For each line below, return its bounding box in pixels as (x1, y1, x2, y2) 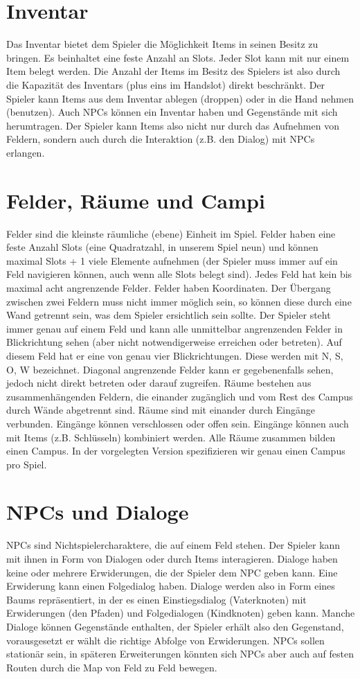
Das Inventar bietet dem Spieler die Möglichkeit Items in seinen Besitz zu (6, 37, 318, 51)
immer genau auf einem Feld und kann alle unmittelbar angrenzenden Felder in (6, 321, 343, 335)
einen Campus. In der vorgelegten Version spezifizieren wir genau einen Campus (6, 443, 345, 458)
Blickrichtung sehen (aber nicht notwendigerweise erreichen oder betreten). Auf (6, 335, 342, 349)
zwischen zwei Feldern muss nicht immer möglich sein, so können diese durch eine (6, 294, 352, 308)
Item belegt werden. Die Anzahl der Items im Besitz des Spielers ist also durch (6, 64, 341, 78)
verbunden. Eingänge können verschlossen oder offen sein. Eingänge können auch (6, 416, 349, 430)
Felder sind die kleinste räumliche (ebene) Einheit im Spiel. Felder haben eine (6, 226, 336, 240)
